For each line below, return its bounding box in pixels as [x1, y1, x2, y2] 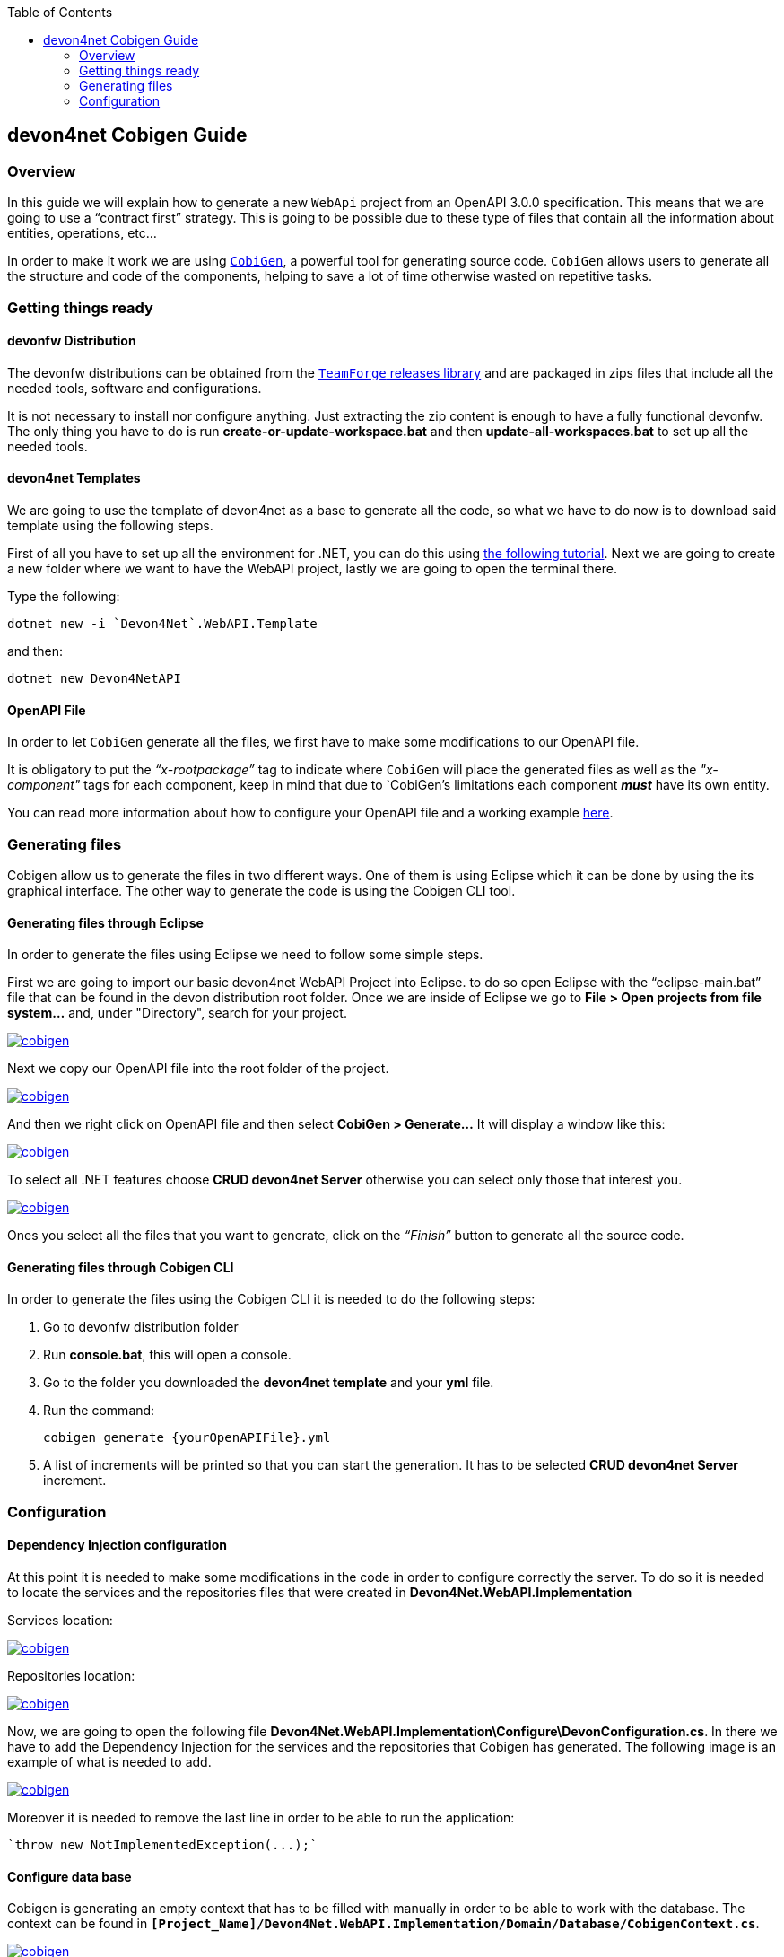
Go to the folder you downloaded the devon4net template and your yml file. [43, 1375, 494, 1391]
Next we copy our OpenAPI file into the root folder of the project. [7, 1061, 389, 1077]
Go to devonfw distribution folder [43, 1319, 239, 1335]
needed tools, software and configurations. [7, 380, 262, 396]
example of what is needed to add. [7, 1754, 212, 1770]
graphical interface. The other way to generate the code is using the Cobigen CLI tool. [7, 883, 516, 898]
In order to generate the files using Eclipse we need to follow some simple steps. [7, 947, 483, 963]
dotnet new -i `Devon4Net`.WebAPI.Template [7, 616, 318, 632]
